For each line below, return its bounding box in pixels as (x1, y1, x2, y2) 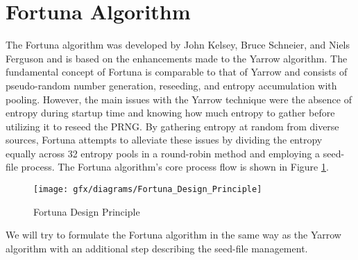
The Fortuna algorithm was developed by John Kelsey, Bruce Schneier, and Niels (6, 37, 350, 52)
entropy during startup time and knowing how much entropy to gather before (6, 105, 335, 120)
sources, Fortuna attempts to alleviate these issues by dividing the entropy (6, 132, 323, 147)
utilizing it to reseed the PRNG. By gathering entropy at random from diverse (6, 119, 339, 133)
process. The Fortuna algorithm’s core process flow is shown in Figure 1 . (21, 159, 329, 174)
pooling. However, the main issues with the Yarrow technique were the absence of (6, 92, 352, 106)
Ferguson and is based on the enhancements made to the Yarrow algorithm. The (6, 51, 348, 65)
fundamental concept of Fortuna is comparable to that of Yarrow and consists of (6, 64, 348, 79)
